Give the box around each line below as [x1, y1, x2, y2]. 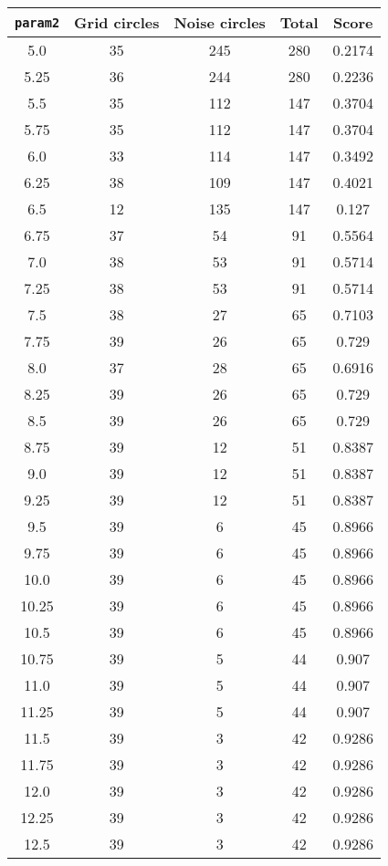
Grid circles [74, 12, 160, 33]
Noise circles [173, 12, 266, 33]
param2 [15, 15, 60, 30]
